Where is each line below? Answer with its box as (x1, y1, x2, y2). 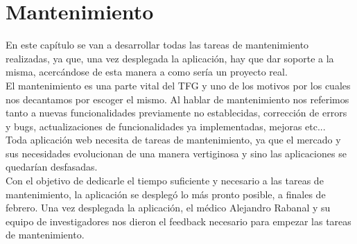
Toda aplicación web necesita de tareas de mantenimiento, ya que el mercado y (6, 132, 341, 147)
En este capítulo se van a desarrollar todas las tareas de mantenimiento (6, 37, 309, 52)
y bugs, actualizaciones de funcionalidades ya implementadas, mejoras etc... (6, 119, 326, 133)
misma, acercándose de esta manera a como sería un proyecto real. (6, 64, 288, 79)
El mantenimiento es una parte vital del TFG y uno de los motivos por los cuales (6, 78, 351, 92)
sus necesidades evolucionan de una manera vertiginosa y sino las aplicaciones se (6, 146, 347, 160)
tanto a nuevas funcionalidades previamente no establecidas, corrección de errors (6, 105, 347, 120)
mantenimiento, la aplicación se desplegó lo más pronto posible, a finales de (6, 186, 326, 201)
